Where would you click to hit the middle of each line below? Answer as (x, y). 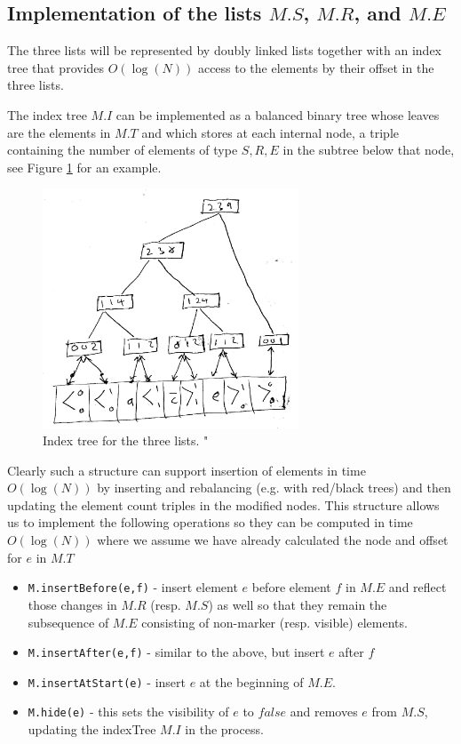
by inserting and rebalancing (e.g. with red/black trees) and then (274, 488)
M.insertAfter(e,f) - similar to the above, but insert (176, 652)
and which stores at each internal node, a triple (270, 132)
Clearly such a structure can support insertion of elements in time (187, 470)
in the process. (224, 729)
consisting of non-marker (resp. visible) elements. (274, 622)
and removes (324, 712)
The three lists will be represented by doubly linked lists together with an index (224, 50)
